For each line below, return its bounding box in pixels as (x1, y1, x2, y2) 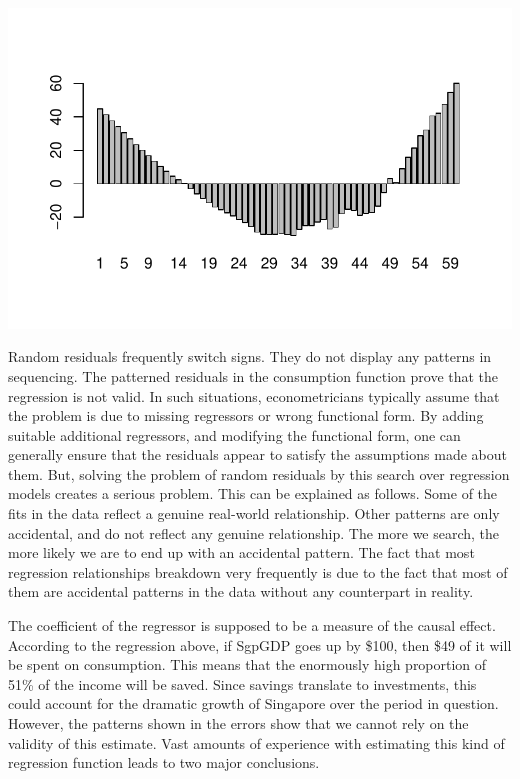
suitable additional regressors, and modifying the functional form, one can (8, 424, 461, 445)
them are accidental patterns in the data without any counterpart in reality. (8, 581, 474, 602)
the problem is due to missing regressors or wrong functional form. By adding (8, 405, 484, 426)
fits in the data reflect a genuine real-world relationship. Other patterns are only (8, 503, 500, 524)
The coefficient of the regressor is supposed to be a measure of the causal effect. (8, 615, 496, 636)
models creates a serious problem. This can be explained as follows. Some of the (8, 483, 498, 504)
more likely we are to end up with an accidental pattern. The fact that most (8, 542, 475, 563)
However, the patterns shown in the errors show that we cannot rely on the (8, 713, 469, 733)
